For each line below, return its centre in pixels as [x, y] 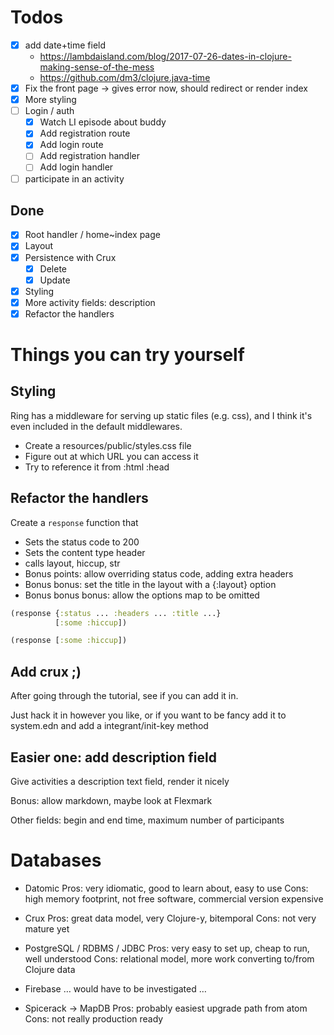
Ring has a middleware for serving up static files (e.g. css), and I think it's [161, 415]
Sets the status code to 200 [82, 542]
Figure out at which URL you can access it [111, 456]
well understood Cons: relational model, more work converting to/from [169, 958]
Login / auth [49, 111]
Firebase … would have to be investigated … [115, 988]
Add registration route [85, 133]
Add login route [71, 145]
